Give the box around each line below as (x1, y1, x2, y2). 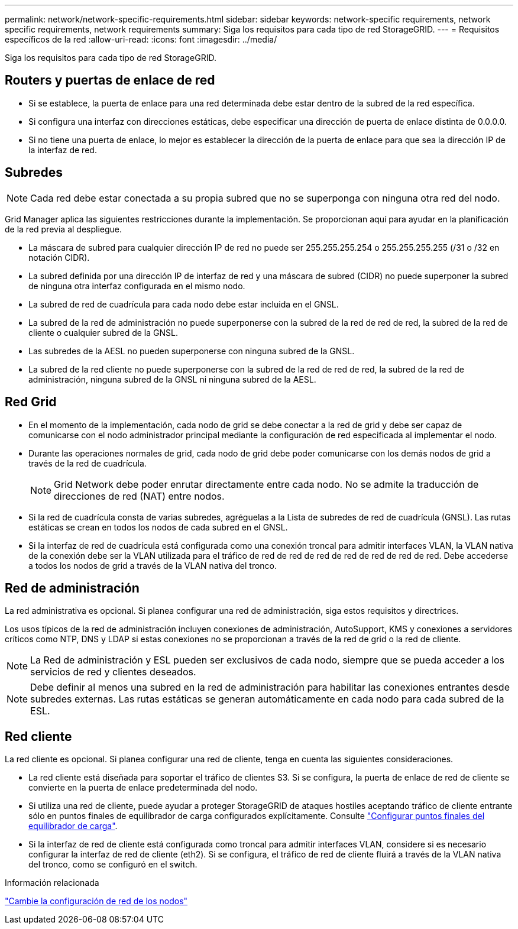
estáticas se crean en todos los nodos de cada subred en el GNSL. (28, 522, 288, 532)
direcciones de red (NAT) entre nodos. (54, 490, 225, 502)
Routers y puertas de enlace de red (5, 73, 215, 88)
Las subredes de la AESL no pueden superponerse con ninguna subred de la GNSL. (28, 345, 355, 356)
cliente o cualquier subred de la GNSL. (28, 327, 178, 338)
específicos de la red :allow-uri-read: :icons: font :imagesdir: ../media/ (5, 34, 277, 44)
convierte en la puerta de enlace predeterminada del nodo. (28, 782, 258, 793)
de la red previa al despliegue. (5, 224, 122, 234)
